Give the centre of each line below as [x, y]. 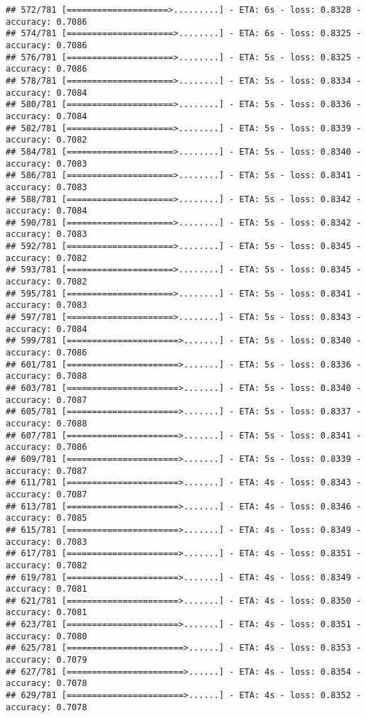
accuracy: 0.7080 [46, 636]
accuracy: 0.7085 [46, 518]
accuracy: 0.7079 [46, 660]
